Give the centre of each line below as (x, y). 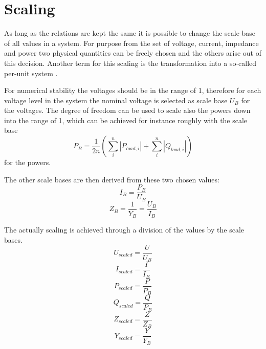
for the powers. (28, 162)
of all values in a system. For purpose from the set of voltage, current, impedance (131, 43)
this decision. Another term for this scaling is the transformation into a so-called (130, 63)
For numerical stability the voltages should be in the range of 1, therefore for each (133, 90)
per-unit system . (31, 73)
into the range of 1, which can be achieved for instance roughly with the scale (126, 120)
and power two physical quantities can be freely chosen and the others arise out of (133, 53)
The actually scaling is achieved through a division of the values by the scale (124, 230)
